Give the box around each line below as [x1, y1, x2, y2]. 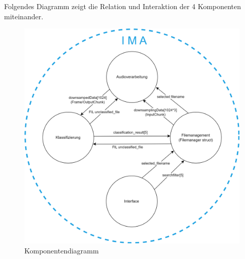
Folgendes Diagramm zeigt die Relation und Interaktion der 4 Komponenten [4, 1, 241, 11]
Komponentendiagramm [24, 245, 99, 255]
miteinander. [4, 11, 44, 21]
